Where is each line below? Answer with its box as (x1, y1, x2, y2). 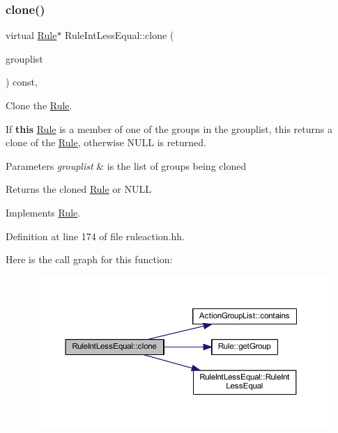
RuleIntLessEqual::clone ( (65, 28, 174, 42)
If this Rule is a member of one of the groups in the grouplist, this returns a (6, 121, 332, 136)
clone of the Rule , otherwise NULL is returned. (6, 135, 206, 150)
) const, (6, 74, 38, 89)
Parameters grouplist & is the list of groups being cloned (6, 158, 247, 173)
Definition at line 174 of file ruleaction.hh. (6, 228, 185, 243)
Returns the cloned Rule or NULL (6, 182, 151, 196)
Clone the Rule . (6, 98, 72, 112)
